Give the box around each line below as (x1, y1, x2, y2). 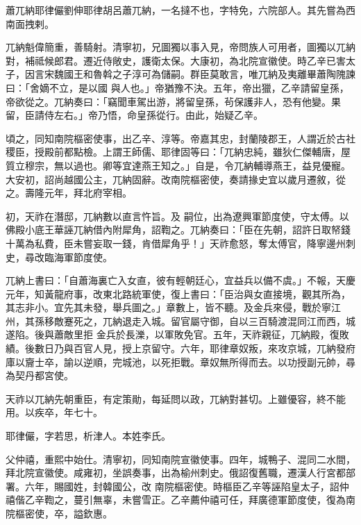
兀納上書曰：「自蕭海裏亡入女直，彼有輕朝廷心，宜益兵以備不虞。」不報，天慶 (6, 273, 355, 287)
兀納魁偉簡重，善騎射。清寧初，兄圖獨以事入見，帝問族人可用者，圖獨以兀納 (6, 40, 355, 54)
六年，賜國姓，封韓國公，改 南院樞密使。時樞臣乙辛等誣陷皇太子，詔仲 (24, 478, 349, 493)
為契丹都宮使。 (6, 368, 74, 383)
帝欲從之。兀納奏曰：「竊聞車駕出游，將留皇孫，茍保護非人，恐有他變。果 (6, 94, 341, 108)
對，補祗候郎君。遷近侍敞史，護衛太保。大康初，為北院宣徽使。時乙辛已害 (6, 53, 346, 67)
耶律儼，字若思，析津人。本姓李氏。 (6, 428, 171, 443)
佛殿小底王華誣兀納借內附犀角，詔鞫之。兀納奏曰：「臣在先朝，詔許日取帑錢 (6, 222, 351, 237)
